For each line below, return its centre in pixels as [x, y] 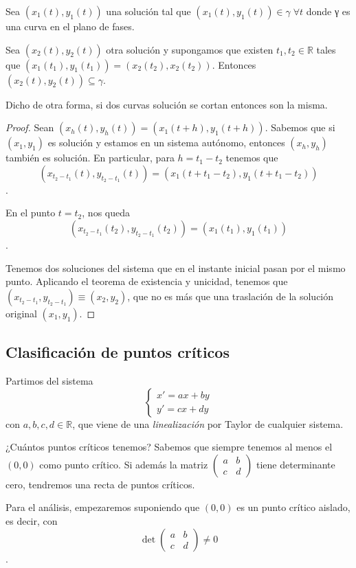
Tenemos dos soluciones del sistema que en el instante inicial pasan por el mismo [176, 268]
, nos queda [106, 213]
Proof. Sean [30, 127]
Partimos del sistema [49, 380]
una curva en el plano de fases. [70, 26]
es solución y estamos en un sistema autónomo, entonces [166, 143]
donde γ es [328, 11]
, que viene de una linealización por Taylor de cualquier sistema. [208, 423]
